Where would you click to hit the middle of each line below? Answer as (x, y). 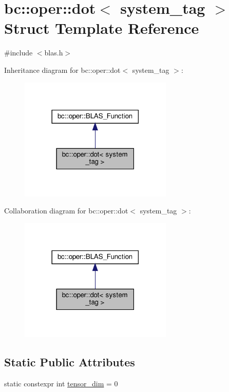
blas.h (54, 53)
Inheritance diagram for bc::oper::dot (62, 70)
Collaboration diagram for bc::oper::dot (66, 211)
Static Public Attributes (70, 362)
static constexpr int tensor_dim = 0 (61, 384)
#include (18, 53)
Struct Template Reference (102, 28)
